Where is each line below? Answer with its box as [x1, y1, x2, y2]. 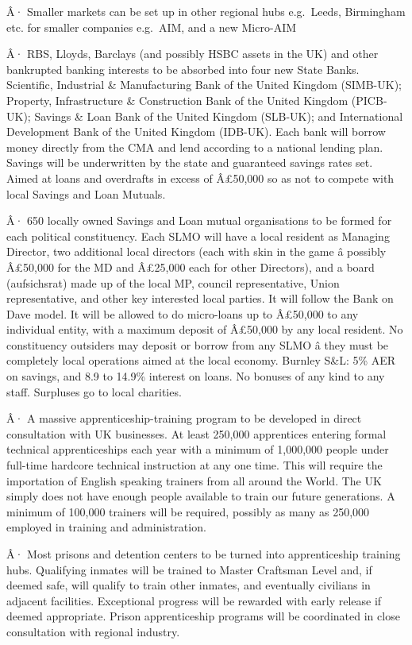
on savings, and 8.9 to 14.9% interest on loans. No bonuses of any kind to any [6, 368, 385, 384]
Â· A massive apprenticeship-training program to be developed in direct [6, 410, 362, 427]
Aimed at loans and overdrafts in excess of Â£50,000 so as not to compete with [6, 169, 395, 186]
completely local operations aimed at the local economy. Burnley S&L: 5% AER [6, 352, 396, 369]
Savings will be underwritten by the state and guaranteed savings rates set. [6, 154, 373, 171]
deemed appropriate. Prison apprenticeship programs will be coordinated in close [6, 608, 400, 624]
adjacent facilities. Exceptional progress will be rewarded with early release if [6, 592, 382, 608]
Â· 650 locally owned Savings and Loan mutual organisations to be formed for [6, 212, 392, 229]
